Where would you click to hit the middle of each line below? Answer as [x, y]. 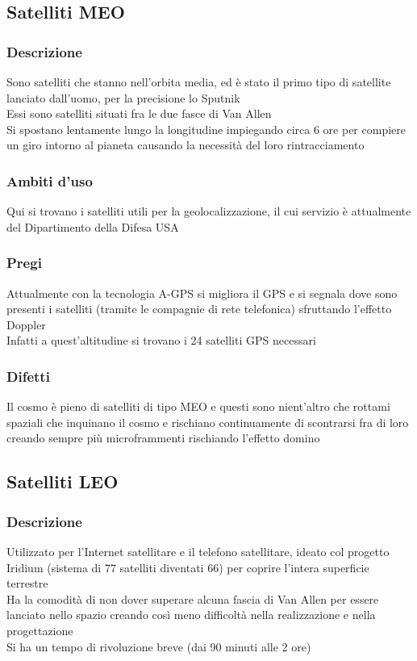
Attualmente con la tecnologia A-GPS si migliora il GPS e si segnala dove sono [202, 293]
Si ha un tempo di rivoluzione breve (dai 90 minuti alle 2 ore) [159, 646]
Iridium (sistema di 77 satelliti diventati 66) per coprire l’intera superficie [188, 567]
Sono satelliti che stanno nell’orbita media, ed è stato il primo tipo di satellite [199, 82]
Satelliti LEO [63, 481]
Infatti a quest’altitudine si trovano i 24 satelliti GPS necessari [161, 340]
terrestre [27, 583]
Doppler [26, 324]
